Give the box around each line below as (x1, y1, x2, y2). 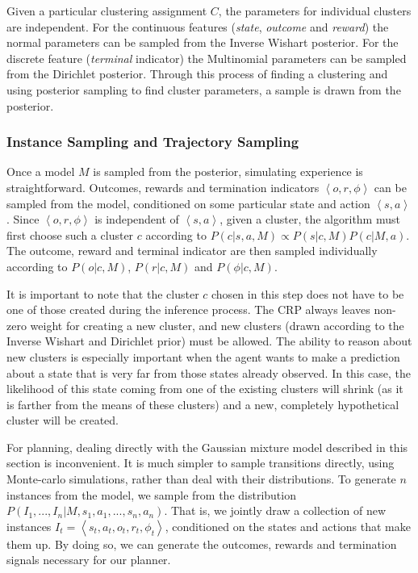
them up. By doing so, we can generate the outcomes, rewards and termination (6, 535, 397, 552)
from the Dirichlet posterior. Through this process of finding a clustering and (6, 65, 388, 82)
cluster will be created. (6, 412, 119, 429)
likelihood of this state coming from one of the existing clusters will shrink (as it (6, 380, 403, 397)
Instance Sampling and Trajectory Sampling (6, 132, 299, 152)
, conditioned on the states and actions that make (165, 517, 411, 534)
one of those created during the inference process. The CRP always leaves (6, 301, 370, 318)
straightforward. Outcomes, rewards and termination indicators (6, 178, 320, 195)
